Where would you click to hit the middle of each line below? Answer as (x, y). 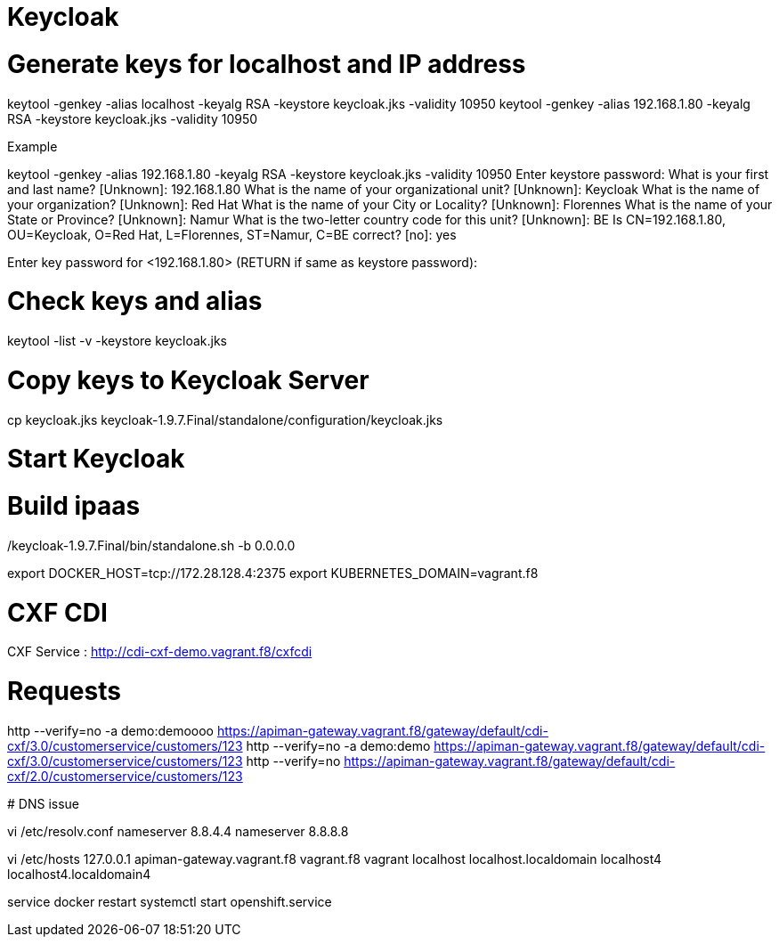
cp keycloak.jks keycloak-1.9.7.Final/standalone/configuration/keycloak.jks (225, 419)
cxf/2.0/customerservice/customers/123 (125, 776)
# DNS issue (43, 803)
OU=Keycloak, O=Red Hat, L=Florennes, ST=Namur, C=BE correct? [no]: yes (232, 234)
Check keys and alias (135, 301)
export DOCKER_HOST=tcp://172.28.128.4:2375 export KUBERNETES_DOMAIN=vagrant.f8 (273, 573)
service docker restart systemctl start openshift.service (170, 901)
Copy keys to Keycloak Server (188, 380)
